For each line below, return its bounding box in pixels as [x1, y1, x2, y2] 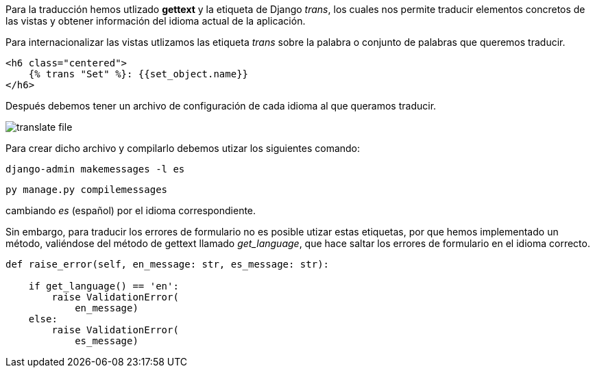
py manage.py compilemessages [5, 184, 168, 195]
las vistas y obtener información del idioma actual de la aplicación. [5, 15, 306, 27]
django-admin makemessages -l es [5, 164, 185, 175]
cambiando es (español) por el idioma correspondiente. [5, 205, 256, 216]
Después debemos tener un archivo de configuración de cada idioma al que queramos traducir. [5, 100, 437, 112]
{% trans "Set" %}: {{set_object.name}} [28, 68, 249, 79]
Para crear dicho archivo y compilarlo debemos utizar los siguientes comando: [5, 142, 361, 154]
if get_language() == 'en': [28, 281, 179, 292]
